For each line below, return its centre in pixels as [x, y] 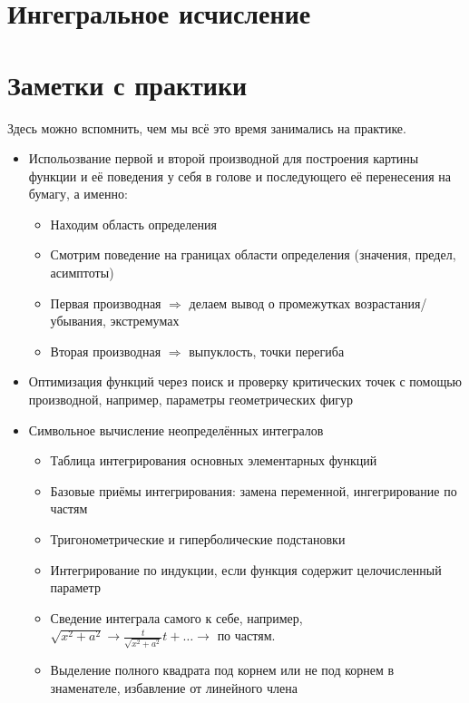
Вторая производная [106, 351]
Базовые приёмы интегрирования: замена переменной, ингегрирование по [254, 490]
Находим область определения [133, 224]
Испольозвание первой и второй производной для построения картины [224, 158]
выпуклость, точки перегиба [267, 351]
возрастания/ [391, 303]
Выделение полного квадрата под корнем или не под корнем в [222, 670]
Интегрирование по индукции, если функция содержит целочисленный [246, 569]
